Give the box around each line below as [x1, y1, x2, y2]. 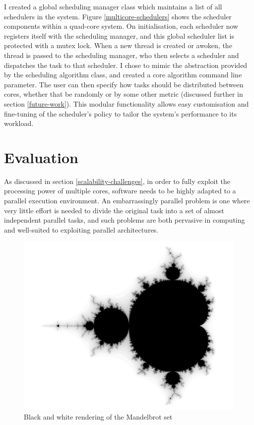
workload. [4, 118, 34, 128]
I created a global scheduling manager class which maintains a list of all [4, 1, 222, 11]
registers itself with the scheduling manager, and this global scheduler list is [4, 30, 234, 41]
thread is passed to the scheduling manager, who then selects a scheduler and [4, 50, 239, 60]
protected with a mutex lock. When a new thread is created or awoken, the [4, 40, 232, 51]
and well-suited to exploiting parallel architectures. [4, 224, 159, 235]
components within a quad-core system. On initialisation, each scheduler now [4, 21, 239, 31]
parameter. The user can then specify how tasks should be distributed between [4, 79, 244, 89]
